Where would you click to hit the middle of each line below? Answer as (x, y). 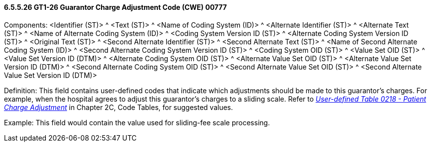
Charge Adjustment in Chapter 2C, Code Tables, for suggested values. (119, 107)
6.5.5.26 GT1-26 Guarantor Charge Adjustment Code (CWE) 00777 (115, 7)
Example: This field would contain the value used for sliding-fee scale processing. (137, 122)
